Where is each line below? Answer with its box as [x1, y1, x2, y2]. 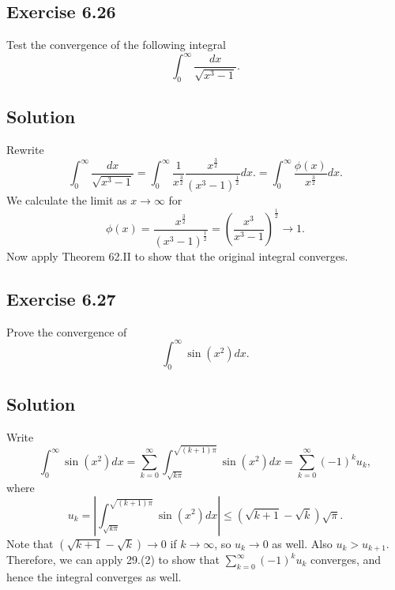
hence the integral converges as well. [6, 568, 182, 584]
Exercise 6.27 [6, 286, 116, 310]
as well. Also [272, 535, 333, 551]
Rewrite [6, 141, 44, 158]
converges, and [310, 551, 382, 567]
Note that [6, 535, 54, 551]
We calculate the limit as [6, 192, 127, 209]
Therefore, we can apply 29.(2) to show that [6, 551, 220, 567]
